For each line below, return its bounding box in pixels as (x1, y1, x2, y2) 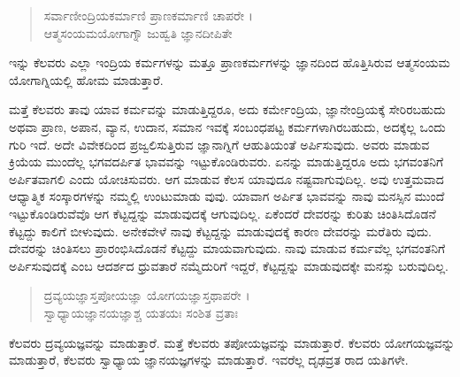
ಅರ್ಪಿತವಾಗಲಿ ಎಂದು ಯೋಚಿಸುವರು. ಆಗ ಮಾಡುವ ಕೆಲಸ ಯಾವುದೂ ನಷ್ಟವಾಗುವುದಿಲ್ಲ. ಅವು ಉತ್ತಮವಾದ (9, 169, 444, 188)
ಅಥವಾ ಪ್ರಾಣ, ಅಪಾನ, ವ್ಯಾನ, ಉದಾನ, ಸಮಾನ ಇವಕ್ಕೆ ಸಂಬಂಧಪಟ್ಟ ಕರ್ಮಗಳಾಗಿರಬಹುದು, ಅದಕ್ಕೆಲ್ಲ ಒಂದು (9, 117, 446, 135)
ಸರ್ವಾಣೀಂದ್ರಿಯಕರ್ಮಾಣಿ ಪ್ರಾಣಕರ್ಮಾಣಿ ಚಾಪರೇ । (43, 6, 253, 24)
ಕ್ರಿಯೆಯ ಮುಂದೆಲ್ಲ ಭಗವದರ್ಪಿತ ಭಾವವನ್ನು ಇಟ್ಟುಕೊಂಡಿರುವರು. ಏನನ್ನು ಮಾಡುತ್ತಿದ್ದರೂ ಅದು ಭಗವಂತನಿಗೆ (9, 152, 444, 171)
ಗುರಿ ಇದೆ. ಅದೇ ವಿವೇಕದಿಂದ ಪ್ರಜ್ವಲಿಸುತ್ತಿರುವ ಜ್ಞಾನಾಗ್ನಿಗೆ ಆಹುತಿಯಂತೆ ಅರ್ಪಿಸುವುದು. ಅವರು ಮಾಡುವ (9, 135, 430, 153)
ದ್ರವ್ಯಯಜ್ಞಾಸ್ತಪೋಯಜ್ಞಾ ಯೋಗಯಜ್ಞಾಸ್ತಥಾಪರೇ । (43, 286, 250, 304)
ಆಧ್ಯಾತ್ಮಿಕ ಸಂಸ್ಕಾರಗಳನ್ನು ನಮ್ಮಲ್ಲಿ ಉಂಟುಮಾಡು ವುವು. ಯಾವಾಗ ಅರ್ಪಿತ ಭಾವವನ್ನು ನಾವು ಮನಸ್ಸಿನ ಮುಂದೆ (9, 187, 445, 205)
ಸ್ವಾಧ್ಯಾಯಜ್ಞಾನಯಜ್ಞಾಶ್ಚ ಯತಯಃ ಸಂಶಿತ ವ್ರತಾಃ (43, 303, 239, 321)
